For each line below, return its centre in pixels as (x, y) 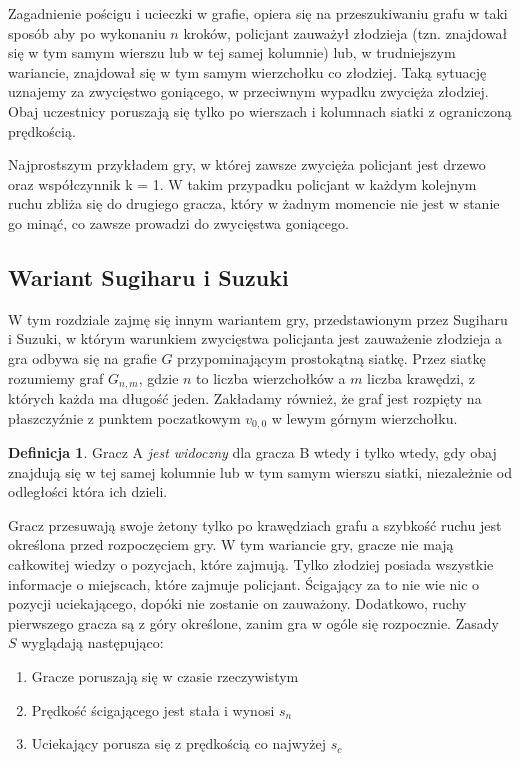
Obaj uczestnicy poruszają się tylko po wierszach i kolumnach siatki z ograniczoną (260, 110)
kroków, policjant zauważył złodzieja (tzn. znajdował (345, 32)
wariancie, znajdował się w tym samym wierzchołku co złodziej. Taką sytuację (247, 71)
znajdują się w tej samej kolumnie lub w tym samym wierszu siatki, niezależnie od (260, 471)
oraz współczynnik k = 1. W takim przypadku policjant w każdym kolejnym (242, 183)
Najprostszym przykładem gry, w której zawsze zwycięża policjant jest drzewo (247, 164)
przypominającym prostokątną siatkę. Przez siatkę (331, 357)
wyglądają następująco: (92, 642)
